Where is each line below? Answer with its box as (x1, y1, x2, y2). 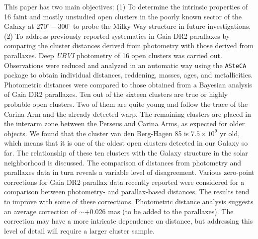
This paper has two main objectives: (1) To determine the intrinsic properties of (4, 1, 248, 11)
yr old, (219, 128, 240, 138)
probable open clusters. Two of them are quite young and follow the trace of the (4, 99, 248, 109)
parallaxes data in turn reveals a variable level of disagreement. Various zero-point (4, 167, 255, 177)
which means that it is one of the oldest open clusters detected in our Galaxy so (4, 138, 248, 148)
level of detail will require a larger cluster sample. (4, 225, 155, 236)
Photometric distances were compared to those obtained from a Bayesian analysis (4, 79, 253, 89)
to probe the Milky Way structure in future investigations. (73, 21, 251, 31)
